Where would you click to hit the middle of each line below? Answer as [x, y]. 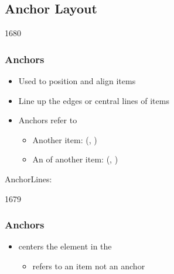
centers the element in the [65, 246]
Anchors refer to [48, 120]
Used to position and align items [77, 81]
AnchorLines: [28, 178]
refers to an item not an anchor [89, 266]
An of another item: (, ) [75, 159]
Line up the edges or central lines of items [94, 100]
